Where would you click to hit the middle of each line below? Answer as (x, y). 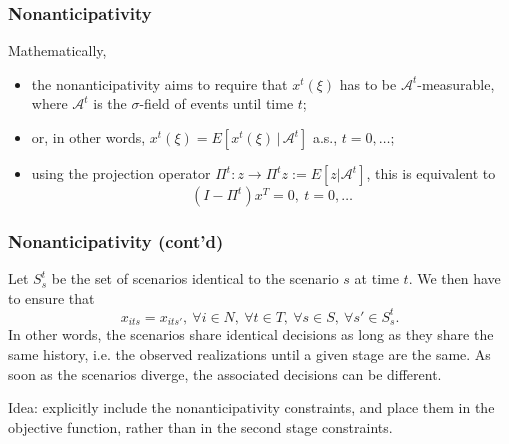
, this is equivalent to (431, 173)
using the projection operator (121, 173)
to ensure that (51, 297)
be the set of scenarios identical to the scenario (195, 278)
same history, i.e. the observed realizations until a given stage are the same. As (249, 353)
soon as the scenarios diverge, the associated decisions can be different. (225, 373)
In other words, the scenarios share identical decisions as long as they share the (251, 334)
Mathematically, (57, 50)
